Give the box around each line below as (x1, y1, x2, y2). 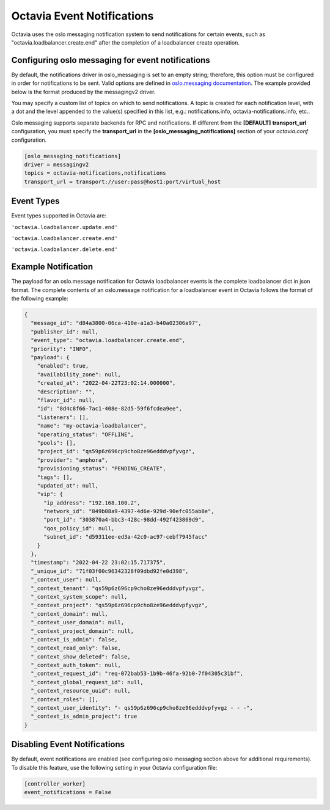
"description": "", (37, 388, 96, 395)
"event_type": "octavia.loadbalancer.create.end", (31, 337, 186, 344)
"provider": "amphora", (37, 456, 108, 464)
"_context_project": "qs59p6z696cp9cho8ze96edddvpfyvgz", (31, 602, 208, 609)
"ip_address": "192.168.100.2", (43, 499, 141, 506)
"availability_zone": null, (37, 371, 122, 378)
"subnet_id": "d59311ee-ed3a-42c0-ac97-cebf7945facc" (43, 533, 208, 541)
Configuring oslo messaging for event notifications (11, 55, 210, 65)
